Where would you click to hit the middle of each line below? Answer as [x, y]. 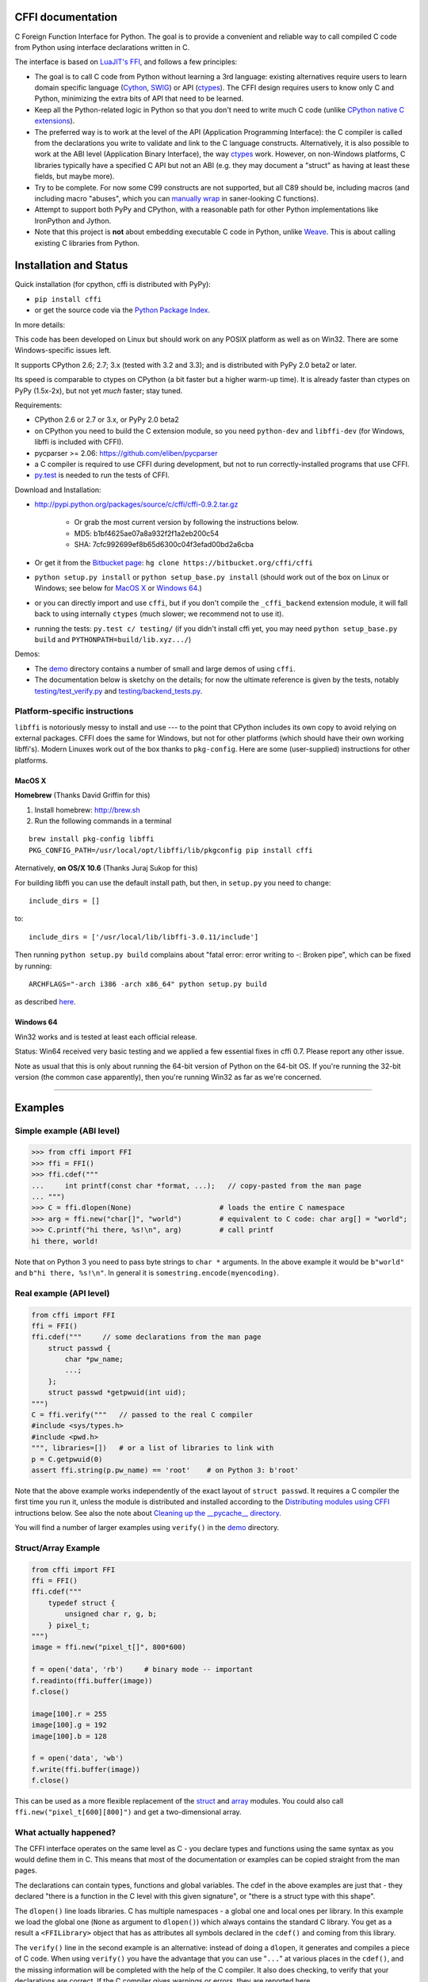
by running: [33, 966]
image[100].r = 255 [69, 1714]
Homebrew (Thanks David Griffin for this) [82, 795]
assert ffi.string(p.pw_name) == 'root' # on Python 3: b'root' [165, 1470]
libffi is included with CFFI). [79, 442]
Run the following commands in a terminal [103, 821]
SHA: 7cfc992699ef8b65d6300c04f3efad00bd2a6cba [164, 545]
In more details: [40, 324]
